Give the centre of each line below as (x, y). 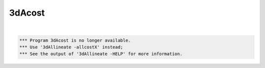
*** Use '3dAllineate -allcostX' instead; (71, 47)
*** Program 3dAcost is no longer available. (75, 40)
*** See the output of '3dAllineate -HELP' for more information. (101, 54)
